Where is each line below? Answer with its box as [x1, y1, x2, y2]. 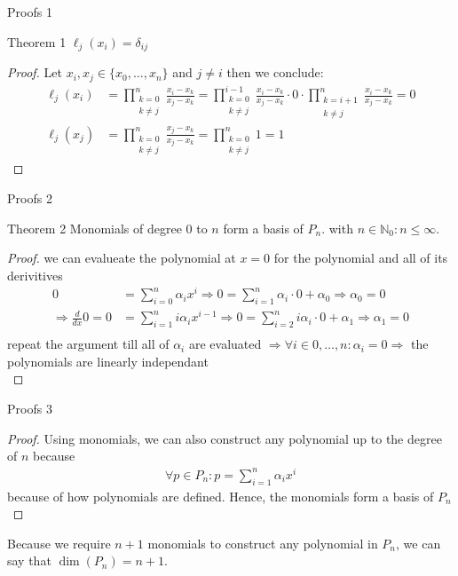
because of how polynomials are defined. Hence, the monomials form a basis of [7, 486, 434, 505]
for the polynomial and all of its [273, 249, 448, 267]
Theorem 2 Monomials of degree [7, 218, 182, 237]
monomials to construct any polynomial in [147, 533, 378, 552]
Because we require [7, 533, 111, 552]
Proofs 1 [7, 3, 52, 20]
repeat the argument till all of [7, 335, 170, 353]
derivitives [7, 265, 63, 284]
